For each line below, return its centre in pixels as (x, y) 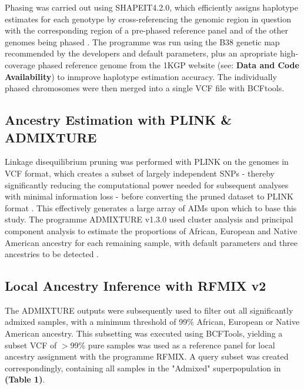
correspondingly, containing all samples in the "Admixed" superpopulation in (143, 368)
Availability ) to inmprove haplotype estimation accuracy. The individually (141, 76)
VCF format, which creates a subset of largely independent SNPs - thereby (140, 173)
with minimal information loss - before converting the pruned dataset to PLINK (149, 196)
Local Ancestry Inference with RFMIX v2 (136, 286)
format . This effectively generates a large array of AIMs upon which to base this (151, 207)
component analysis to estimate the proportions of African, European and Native (151, 230)
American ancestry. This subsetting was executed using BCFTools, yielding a (144, 333)
